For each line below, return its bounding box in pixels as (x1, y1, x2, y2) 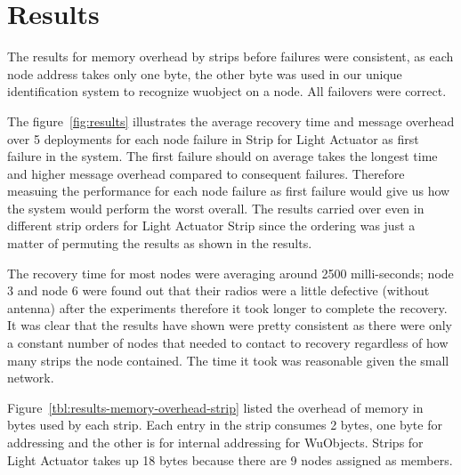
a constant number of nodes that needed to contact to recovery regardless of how (7, 334, 449, 352)
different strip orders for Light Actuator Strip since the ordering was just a (7, 216, 416, 235)
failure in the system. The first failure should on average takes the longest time (7, 147, 438, 165)
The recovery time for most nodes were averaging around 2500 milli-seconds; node (7, 263, 454, 282)
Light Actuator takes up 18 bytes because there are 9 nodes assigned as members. (7, 450, 453, 469)
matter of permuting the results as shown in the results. (7, 234, 312, 253)
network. (7, 368, 54, 387)
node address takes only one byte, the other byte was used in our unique (7, 64, 402, 83)
